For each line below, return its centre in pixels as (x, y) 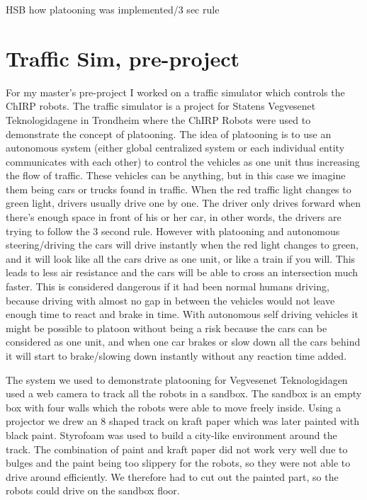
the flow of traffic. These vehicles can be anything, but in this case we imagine (176, 175)
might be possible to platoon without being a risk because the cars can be (166, 328)
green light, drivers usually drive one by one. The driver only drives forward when (183, 203)
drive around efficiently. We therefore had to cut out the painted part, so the (172, 476)
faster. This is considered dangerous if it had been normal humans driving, (168, 286)
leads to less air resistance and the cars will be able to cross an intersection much (182, 272)
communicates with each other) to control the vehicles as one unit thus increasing (183, 161)
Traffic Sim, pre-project (123, 58)
